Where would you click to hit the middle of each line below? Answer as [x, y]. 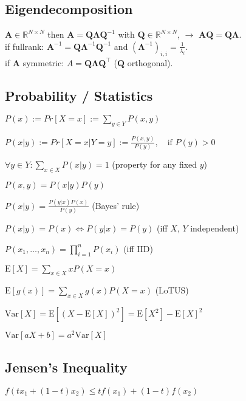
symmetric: [43, 62]
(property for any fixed [155, 164]
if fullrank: [25, 46]
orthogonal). [150, 62]
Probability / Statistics [79, 95]
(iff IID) [138, 248]
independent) [215, 228]
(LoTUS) [172, 290]
